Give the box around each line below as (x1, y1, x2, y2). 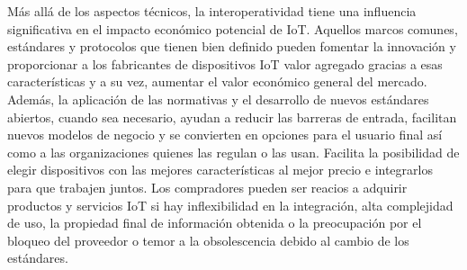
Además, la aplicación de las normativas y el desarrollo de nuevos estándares (7, 89, 429, 108)
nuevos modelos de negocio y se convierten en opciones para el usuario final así (7, 125, 443, 144)
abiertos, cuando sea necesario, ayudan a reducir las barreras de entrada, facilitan (7, 107, 457, 126)
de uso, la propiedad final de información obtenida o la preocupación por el (7, 213, 422, 232)
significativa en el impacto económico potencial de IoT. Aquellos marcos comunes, (7, 19, 458, 38)
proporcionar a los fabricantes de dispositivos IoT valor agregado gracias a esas (7, 54, 443, 73)
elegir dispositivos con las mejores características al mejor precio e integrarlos (7, 160, 433, 179)
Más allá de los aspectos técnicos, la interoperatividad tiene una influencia (7, 2, 417, 20)
